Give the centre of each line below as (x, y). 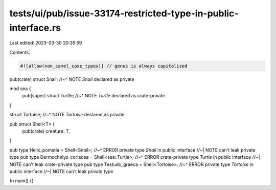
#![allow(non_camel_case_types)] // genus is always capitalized (104, 66)
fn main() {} (22, 181)
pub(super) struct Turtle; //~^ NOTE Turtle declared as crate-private (94, 96)
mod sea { (20, 89)
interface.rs (35, 28)
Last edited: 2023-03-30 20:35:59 (46, 43)
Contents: (20, 52)
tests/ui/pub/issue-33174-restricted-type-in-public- (124, 13)
